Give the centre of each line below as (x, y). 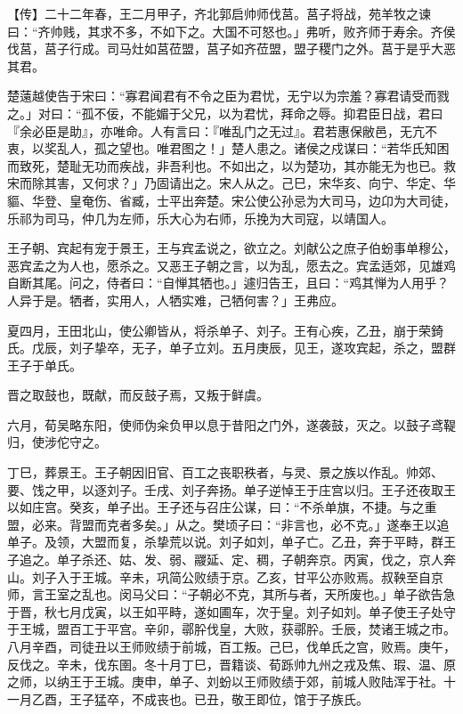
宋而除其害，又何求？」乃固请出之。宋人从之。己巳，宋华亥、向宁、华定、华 (231, 183)
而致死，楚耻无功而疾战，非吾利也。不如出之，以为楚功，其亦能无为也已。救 (231, 165)
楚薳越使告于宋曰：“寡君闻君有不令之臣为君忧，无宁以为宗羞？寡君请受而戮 (228, 96)
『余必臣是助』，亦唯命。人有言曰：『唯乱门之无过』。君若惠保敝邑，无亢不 (222, 130)
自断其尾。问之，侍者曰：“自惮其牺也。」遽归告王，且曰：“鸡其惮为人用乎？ (228, 283)
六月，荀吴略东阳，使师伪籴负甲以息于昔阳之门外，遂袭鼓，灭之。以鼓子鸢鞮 (231, 424)
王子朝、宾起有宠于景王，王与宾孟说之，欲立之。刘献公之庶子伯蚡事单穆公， (231, 248)
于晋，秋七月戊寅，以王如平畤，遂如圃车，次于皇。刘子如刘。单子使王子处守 (231, 611)
